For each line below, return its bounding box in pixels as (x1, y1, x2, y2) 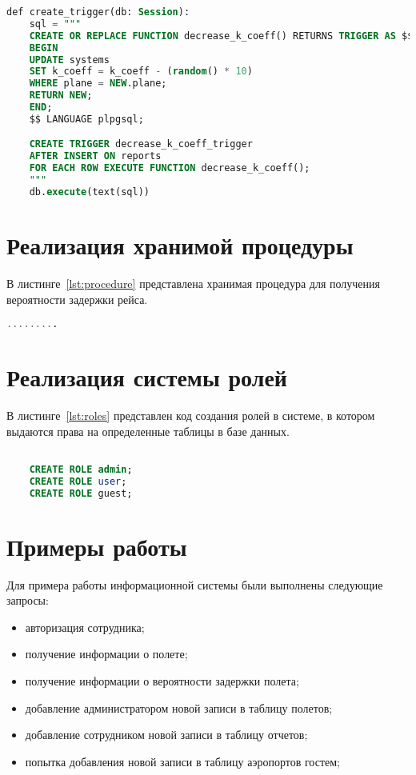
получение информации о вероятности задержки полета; (25, 673, 299, 689)
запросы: (6, 592, 49, 609)
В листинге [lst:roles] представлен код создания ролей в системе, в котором (6, 407, 375, 424)
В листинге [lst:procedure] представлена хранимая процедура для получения (6, 274, 380, 291)
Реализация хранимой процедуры (6, 228, 354, 261)
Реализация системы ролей (6, 361, 287, 393)
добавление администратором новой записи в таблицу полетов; (25, 699, 333, 716)
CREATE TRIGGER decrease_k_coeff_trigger (29, 138, 253, 150)
